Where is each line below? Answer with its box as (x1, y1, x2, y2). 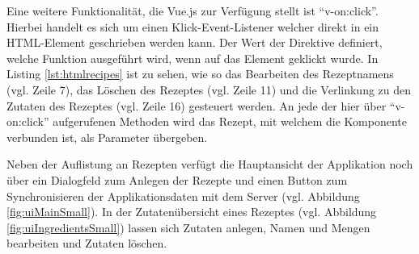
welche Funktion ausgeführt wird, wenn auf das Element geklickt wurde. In (6, 49, 379, 66)
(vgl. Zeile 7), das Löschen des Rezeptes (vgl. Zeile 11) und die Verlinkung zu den (6, 81, 412, 98)
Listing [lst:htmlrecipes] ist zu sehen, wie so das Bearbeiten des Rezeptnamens (6, 65, 394, 82)
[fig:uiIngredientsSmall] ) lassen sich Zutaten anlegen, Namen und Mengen (6, 219, 370, 235)
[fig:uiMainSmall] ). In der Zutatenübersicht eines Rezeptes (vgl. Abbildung (6, 203, 377, 220)
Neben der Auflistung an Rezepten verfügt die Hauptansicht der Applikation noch (6, 156, 413, 173)
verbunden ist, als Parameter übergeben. (6, 128, 208, 145)
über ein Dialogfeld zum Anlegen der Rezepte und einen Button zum (6, 171, 348, 188)
